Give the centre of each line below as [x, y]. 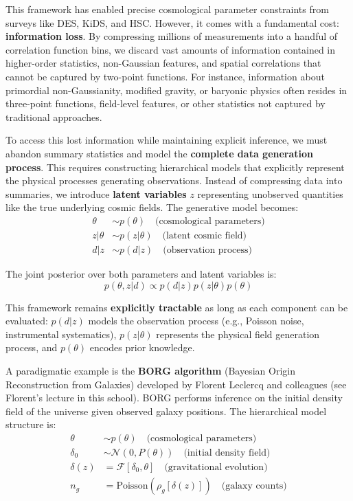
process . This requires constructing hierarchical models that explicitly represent [175, 167]
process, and [32, 347]
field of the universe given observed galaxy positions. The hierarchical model [166, 411]
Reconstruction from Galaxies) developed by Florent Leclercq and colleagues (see [176, 384]
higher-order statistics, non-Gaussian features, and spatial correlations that [163, 63]
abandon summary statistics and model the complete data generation [160, 153]
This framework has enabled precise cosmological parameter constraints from [167, 9]
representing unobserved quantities [270, 193]
